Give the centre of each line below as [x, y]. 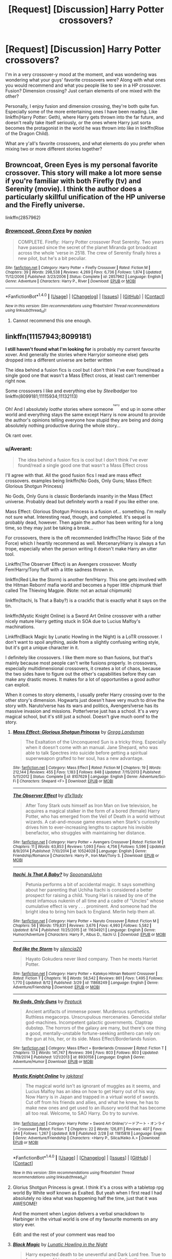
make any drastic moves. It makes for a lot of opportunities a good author [83, 679]
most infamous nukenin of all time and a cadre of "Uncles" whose [95, 901]
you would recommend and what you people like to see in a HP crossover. [83, 85]
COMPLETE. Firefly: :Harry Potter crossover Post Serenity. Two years [91, 242]
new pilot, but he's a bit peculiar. [52, 258]
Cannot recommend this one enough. [52, 321]
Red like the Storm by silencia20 [47, 949]
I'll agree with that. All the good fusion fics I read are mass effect [73, 475]
